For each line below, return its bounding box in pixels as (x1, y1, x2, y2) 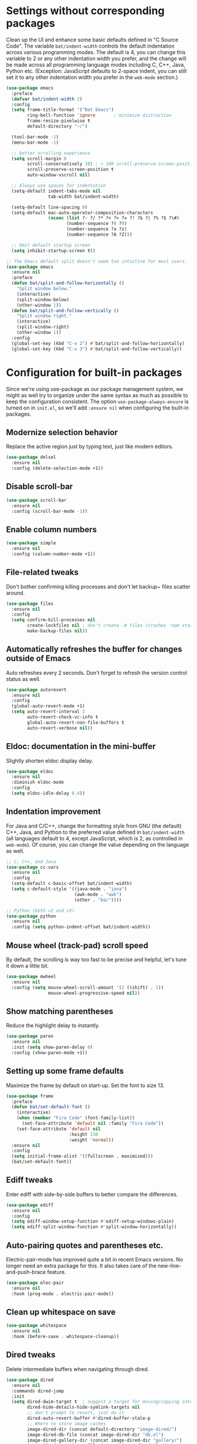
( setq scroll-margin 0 (11, 155, 67, 161)
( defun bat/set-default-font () (11, 1104, 91, 1110)
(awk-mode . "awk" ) (74, 891, 122, 897)
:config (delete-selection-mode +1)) (11, 465, 104, 472)
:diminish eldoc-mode (11, 779, 64, 786)
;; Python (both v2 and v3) (6, 908, 75, 913)
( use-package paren (6, 1034, 54, 1039)
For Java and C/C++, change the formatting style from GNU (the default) (6, 822, 182, 829)
